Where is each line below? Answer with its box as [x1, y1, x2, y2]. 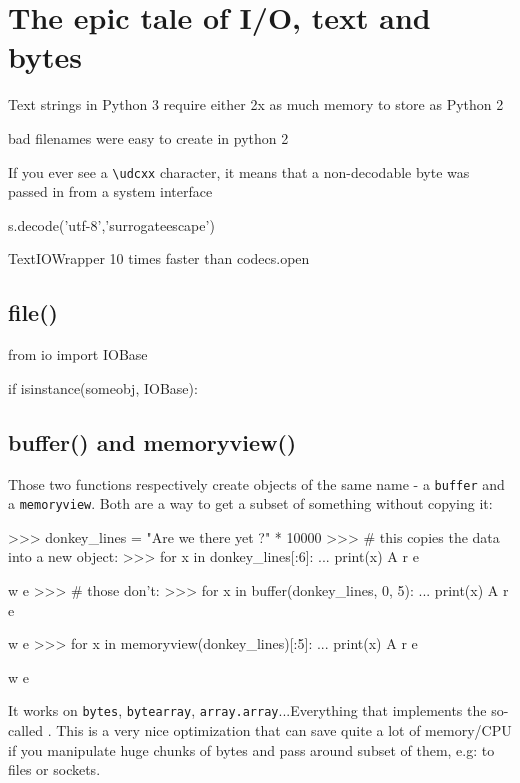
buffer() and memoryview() [8, 426, 297, 457]
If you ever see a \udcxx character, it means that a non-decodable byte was [8, 161, 470, 182]
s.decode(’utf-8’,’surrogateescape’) [8, 214, 215, 235]
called [8, 720, 43, 741]
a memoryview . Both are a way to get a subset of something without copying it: [8, 493, 493, 514]
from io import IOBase [8, 344, 148, 365]
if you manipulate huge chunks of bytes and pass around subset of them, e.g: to [8, 739, 495, 760]
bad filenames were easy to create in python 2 [8, 127, 289, 148]
